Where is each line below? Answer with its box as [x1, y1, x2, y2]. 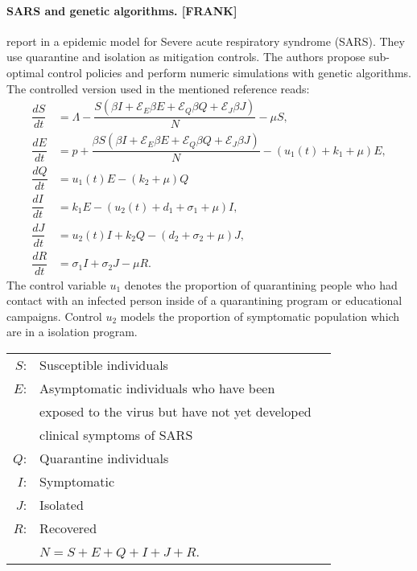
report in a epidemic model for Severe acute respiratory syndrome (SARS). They [6, 32, 405, 49]
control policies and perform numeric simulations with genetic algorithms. [47, 64, 411, 80]
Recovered [39, 519, 97, 538]
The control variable [6, 276, 106, 293]
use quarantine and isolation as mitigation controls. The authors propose [6, 48, 365, 65]
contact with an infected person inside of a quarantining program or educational [6, 292, 403, 309]
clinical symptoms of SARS [39, 425, 193, 445]
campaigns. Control [6, 307, 102, 324]
